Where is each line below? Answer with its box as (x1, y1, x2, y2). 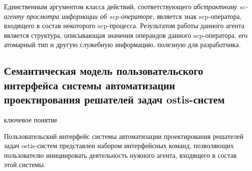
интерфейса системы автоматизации (4, 77, 175, 92)
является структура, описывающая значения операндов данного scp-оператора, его (4, 30, 248, 40)
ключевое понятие (4, 114, 57, 124)
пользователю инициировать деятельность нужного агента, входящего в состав (4, 150, 237, 160)
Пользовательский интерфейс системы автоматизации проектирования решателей (4, 131, 244, 141)
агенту (4, 11, 24, 21)
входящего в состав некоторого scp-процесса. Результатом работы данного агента (4, 20, 245, 31)
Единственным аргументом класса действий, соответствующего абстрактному (4, 1, 237, 11)
